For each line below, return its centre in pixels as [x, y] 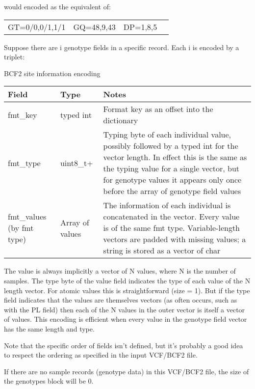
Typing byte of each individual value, [167, 135]
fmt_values [27, 217]
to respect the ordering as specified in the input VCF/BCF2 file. [101, 355]
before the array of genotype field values [172, 191]
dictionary [121, 120]
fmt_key [23, 114]
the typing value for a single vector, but [171, 168]
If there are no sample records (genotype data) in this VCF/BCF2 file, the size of [127, 371]
